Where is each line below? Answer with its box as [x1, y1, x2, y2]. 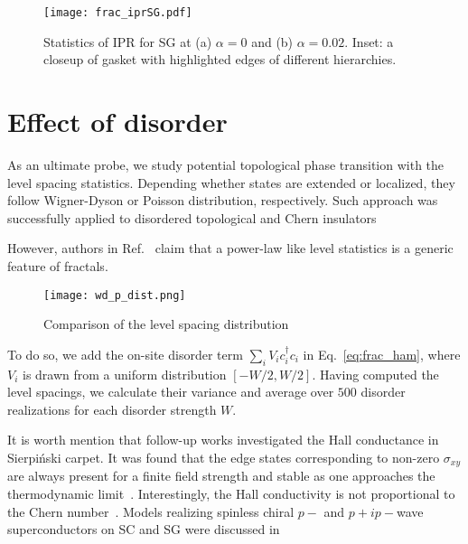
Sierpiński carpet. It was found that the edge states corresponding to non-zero [7, 447, 440, 466]
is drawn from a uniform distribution [23, 364, 227, 383]
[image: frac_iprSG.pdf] [43, 6, 192, 19]
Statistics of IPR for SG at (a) [43, 32, 212, 51]
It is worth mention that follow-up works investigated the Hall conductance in [7, 430, 439, 449]
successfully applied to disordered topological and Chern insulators [7, 208, 377, 227]
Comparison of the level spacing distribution [43, 314, 289, 333]
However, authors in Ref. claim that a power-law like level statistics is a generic [7, 239, 454, 258]
